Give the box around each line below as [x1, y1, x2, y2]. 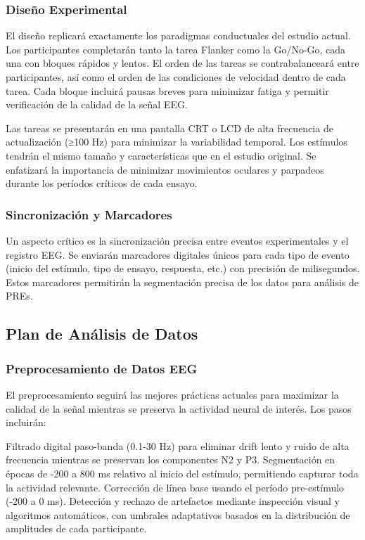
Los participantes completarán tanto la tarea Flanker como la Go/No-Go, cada [6, 41, 346, 56]
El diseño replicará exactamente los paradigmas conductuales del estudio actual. [6, 28, 351, 43]
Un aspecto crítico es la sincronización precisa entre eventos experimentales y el [6, 233, 349, 247]
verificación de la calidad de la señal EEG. [6, 97, 188, 112]
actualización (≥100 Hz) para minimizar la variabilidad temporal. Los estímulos [6, 134, 347, 149]
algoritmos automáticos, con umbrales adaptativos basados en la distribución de [6, 507, 350, 522]
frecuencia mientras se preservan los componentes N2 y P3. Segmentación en [6, 452, 335, 467]
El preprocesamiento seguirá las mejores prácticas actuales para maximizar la [6, 387, 339, 401]
